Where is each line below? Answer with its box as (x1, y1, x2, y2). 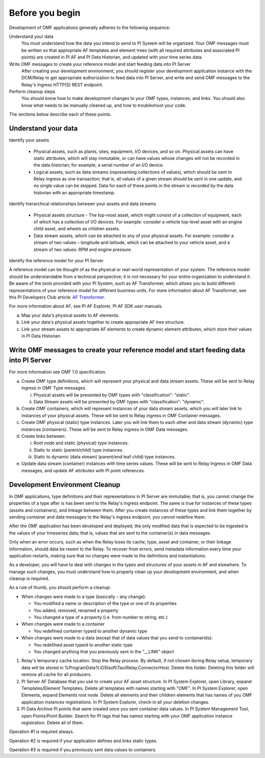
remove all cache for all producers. (21, 671, 92, 677)
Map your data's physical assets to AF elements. (21, 312, 120, 318)
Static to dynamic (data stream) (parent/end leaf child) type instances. (33, 454, 176, 460)
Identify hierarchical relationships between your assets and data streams (9, 201, 157, 207)
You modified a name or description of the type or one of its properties (33, 601, 177, 606)
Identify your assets (9, 137, 49, 143)
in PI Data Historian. (21, 333, 61, 339)
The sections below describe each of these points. (9, 111, 112, 118)
